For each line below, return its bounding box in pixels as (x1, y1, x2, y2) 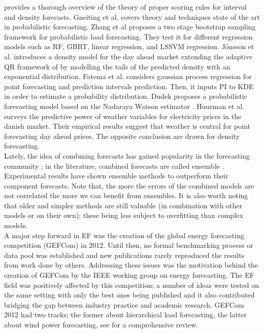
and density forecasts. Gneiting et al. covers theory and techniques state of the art (4, 11, 260, 22)
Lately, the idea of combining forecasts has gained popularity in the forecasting (4, 150, 250, 161)
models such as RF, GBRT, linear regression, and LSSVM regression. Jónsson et (4, 41, 254, 52)
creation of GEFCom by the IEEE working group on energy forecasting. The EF (4, 270, 254, 280)
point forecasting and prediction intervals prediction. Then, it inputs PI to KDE (4, 81, 254, 91)
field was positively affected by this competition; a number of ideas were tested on (4, 279, 259, 290)
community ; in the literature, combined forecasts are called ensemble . (4, 160, 224, 171)
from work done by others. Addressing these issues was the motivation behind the (4, 260, 258, 270)
